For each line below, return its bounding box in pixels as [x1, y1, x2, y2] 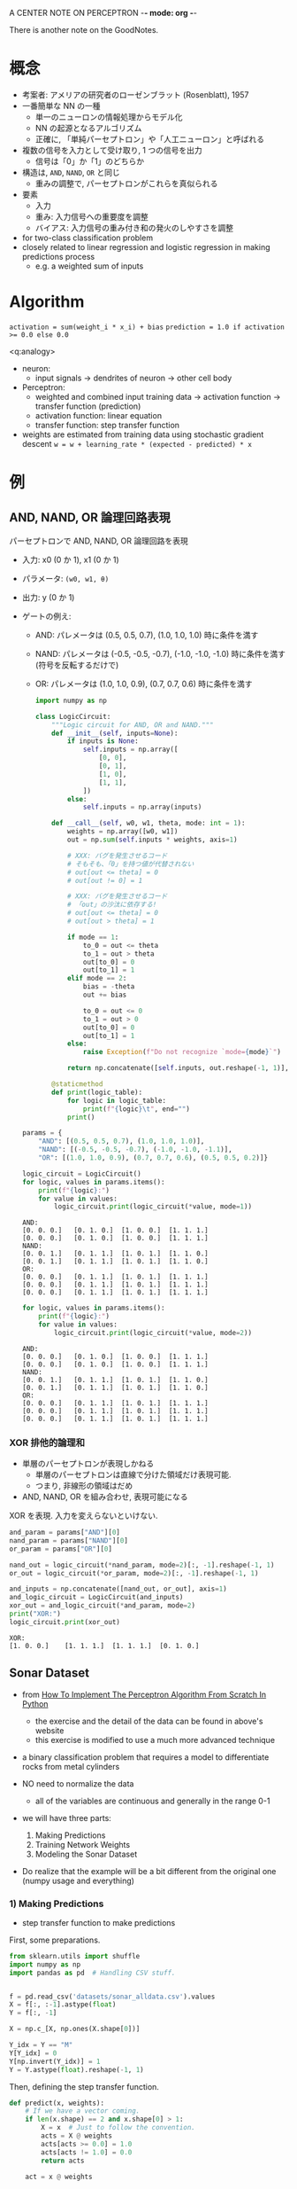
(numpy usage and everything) [21, 1875, 135, 1886]
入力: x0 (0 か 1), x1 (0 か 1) [21, 554, 119, 565]
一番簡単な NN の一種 [21, 100, 101, 111]
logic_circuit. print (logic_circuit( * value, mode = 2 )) [54, 1328, 253, 1337]
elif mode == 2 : [66, 974, 127, 983]
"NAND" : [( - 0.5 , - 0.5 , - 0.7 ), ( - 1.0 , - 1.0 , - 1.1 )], [38, 1145, 232, 1154]
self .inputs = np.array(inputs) [82, 802, 202, 812]
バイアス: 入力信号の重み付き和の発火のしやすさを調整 [34, 222, 234, 233]
